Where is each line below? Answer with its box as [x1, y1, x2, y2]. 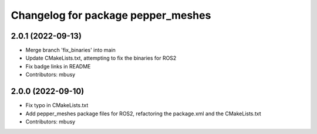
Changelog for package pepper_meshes [11, 9, 211, 22]
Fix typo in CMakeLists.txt [25, 102, 89, 109]
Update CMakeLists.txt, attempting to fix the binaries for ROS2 [25, 54, 177, 61]
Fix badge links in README [25, 63, 91, 70]
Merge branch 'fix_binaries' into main [25, 47, 116, 54]
